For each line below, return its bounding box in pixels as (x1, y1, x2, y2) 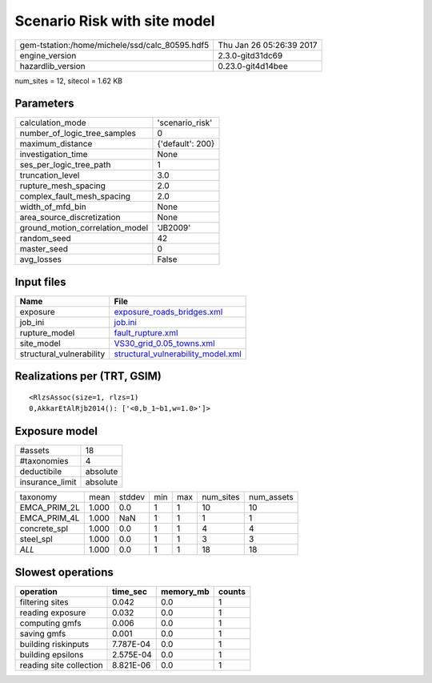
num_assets (248, 492, 294, 503)
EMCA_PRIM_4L (19, 512, 80, 524)
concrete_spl (19, 523, 68, 534)
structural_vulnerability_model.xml (114, 348, 242, 360)
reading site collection (19, 659, 103, 670)
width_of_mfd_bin (19, 201, 87, 212)
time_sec (112, 585, 148, 597)
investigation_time (19, 149, 88, 160)
